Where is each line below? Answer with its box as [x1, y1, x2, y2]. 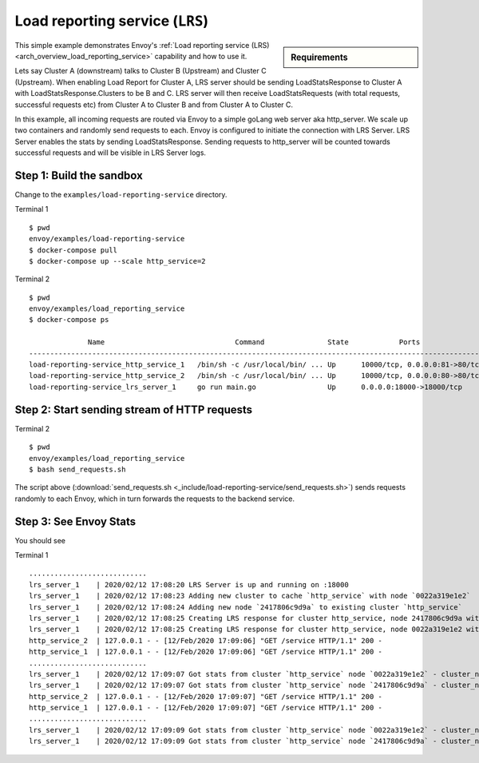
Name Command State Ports [88, 338, 421, 347]
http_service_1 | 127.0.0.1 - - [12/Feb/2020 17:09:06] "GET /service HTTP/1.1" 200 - [29, 647, 383, 657]
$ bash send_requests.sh [29, 464, 126, 474]
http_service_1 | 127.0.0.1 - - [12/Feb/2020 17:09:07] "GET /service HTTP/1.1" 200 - [29, 703, 383, 713]
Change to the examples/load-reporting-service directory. [14, 189, 228, 199]
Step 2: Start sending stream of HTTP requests [14, 403, 253, 416]
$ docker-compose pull [29, 245, 118, 255]
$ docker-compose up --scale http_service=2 [29, 256, 207, 265]
